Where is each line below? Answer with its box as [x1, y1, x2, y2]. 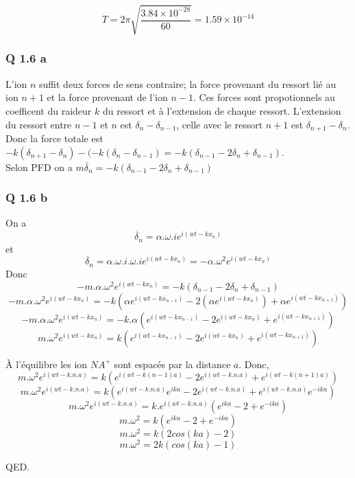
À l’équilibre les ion [5, 356, 88, 371]
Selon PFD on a [5, 159, 73, 174]
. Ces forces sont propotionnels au [193, 90, 335, 104]
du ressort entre [5, 117, 72, 131]
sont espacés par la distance [114, 356, 231, 371]
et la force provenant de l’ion [47, 90, 168, 104]
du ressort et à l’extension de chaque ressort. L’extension [102, 103, 341, 117]
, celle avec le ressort [176, 117, 263, 131]
